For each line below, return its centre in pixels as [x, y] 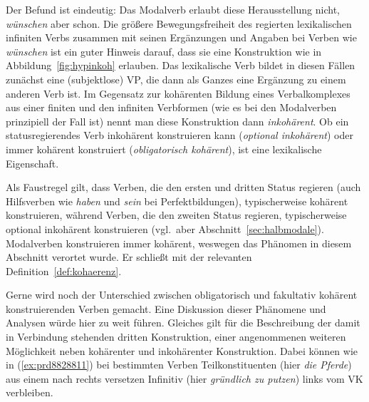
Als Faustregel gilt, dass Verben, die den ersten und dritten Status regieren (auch [183, 187]
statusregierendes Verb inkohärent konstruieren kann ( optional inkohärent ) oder [180, 135]
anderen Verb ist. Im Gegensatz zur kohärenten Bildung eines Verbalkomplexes [178, 93]
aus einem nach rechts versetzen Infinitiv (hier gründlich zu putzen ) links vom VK [184, 378]
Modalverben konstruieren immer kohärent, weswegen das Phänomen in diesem [179, 243]
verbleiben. [30, 392]
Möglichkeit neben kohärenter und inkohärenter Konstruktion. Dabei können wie [182, 350]
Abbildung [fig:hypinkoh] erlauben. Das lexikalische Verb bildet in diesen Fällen [181, 65]
